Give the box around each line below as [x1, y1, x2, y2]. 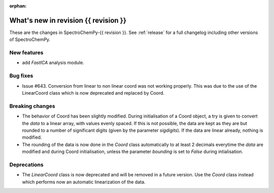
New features [9, 49, 44, 56]
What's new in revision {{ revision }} [9, 16, 127, 25]
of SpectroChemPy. [9, 36, 51, 43]
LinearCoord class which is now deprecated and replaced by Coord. [22, 90, 165, 96]
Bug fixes [9, 72, 33, 80]
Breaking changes [9, 102, 55, 109]
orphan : [9, 3, 27, 9]
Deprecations [9, 161, 44, 168]
